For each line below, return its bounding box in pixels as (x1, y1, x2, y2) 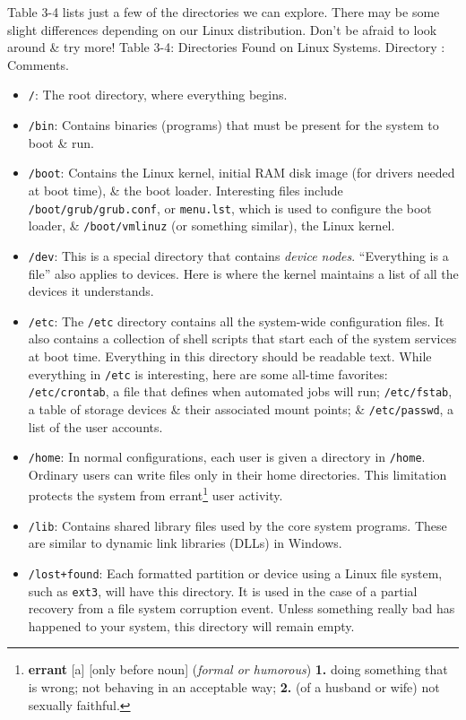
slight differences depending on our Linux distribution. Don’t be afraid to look (7, 20, 437, 39)
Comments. (7, 55, 69, 74)
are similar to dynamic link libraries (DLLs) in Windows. (28, 533, 342, 552)
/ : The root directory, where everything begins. (28, 85, 288, 104)
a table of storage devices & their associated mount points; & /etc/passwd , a (28, 399, 454, 418)
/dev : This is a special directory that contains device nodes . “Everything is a (28, 246, 449, 265)
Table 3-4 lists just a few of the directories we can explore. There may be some (7, 3, 440, 21)
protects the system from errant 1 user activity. (28, 483, 283, 504)
